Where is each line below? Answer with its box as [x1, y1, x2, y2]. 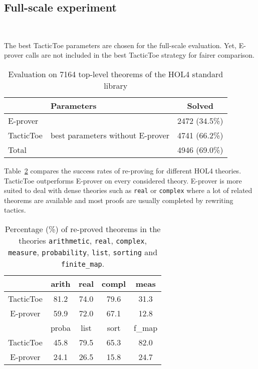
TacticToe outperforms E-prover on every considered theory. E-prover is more [4, 175, 242, 186]
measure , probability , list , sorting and [8, 246, 158, 258]
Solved [187, 99, 213, 111]
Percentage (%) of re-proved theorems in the [5, 223, 161, 235]
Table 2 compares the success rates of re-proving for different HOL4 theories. [4, 165, 241, 175]
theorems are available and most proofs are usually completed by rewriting [4, 195, 233, 205]
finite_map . [61, 258, 105, 270]
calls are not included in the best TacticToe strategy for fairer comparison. [26, 50, 254, 60]
